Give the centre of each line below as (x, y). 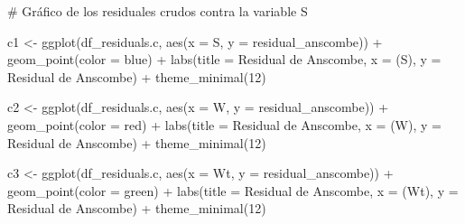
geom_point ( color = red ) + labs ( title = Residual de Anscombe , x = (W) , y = (224, 124)
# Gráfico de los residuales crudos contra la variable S (158, 11)
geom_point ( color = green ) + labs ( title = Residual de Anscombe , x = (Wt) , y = (233, 190)
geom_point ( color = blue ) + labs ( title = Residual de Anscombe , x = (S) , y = (224, 59)
